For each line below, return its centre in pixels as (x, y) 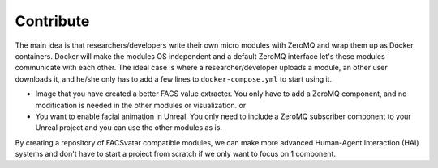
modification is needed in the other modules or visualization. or (141, 105)
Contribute (52, 21)
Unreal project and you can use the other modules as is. (129, 128)
